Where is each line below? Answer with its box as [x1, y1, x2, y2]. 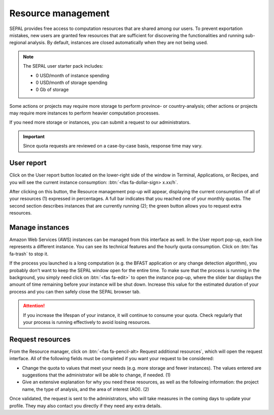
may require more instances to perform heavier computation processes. [9, 110, 160, 116]
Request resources [9, 335, 71, 343]
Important [23, 133, 45, 139]
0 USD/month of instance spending [36, 72, 110, 78]
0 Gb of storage [36, 86, 69, 93]
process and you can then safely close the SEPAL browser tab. [9, 288, 141, 294]
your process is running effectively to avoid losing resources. [23, 319, 151, 325]
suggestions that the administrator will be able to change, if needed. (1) [22, 372, 171, 378]
